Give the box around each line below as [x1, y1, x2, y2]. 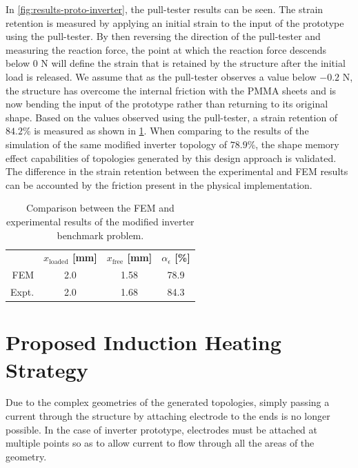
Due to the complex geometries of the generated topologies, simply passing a [6, 395, 330, 409]
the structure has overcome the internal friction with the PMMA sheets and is [6, 83, 337, 97]
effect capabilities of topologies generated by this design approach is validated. [6, 150, 337, 165]
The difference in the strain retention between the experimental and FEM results [6, 164, 348, 179]
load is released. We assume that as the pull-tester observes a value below [6, 69, 317, 83]
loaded [49, 258, 68, 265]
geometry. [6, 449, 47, 463]
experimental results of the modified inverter [6, 214, 195, 228]
